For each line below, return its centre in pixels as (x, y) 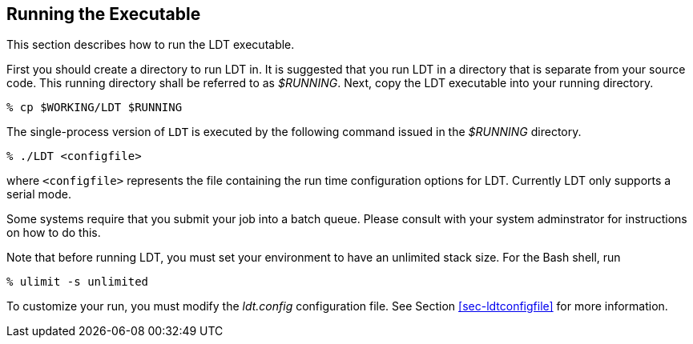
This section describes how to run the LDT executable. (151, 45)
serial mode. (39, 194)
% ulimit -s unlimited (78, 282)
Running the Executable (104, 14)
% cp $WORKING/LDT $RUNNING (95, 108)
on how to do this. (54, 233)
